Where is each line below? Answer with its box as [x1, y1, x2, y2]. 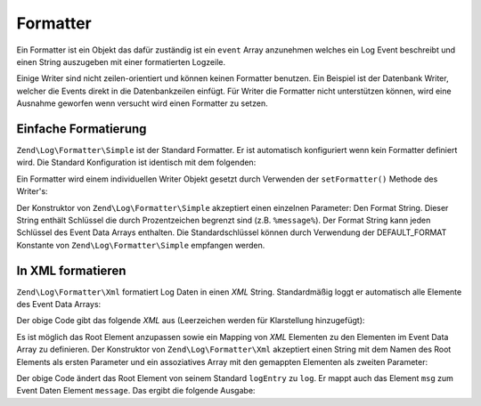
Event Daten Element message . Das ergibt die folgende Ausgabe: [16, 386, 256, 396]
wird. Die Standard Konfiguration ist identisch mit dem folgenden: [16, 157, 257, 168]
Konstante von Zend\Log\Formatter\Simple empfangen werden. [16, 240, 265, 250]
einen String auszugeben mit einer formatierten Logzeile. [16, 56, 226, 67]
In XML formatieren [16, 263, 126, 278]
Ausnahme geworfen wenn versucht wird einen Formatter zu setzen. [16, 98, 268, 109]
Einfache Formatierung [16, 121, 147, 136]
